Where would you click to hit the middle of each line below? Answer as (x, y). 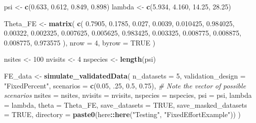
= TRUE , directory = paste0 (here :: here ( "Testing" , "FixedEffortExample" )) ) (122, 114)
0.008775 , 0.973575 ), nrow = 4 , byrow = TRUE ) (80, 42)
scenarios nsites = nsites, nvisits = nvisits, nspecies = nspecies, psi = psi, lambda (128, 95)
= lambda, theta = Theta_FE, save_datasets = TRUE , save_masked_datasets (126, 104)
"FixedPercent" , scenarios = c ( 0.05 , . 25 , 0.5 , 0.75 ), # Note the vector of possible (125, 85)
